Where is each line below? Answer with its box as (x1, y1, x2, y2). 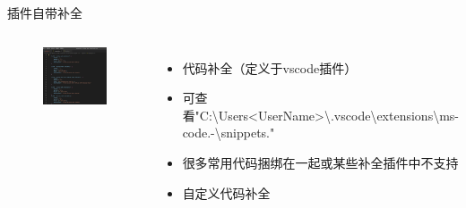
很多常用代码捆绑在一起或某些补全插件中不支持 (182, 153, 459, 171)
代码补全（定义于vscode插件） (182, 58, 358, 77)
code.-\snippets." (182, 123, 275, 142)
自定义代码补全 (182, 183, 271, 202)
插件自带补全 (7, 4, 82, 21)
